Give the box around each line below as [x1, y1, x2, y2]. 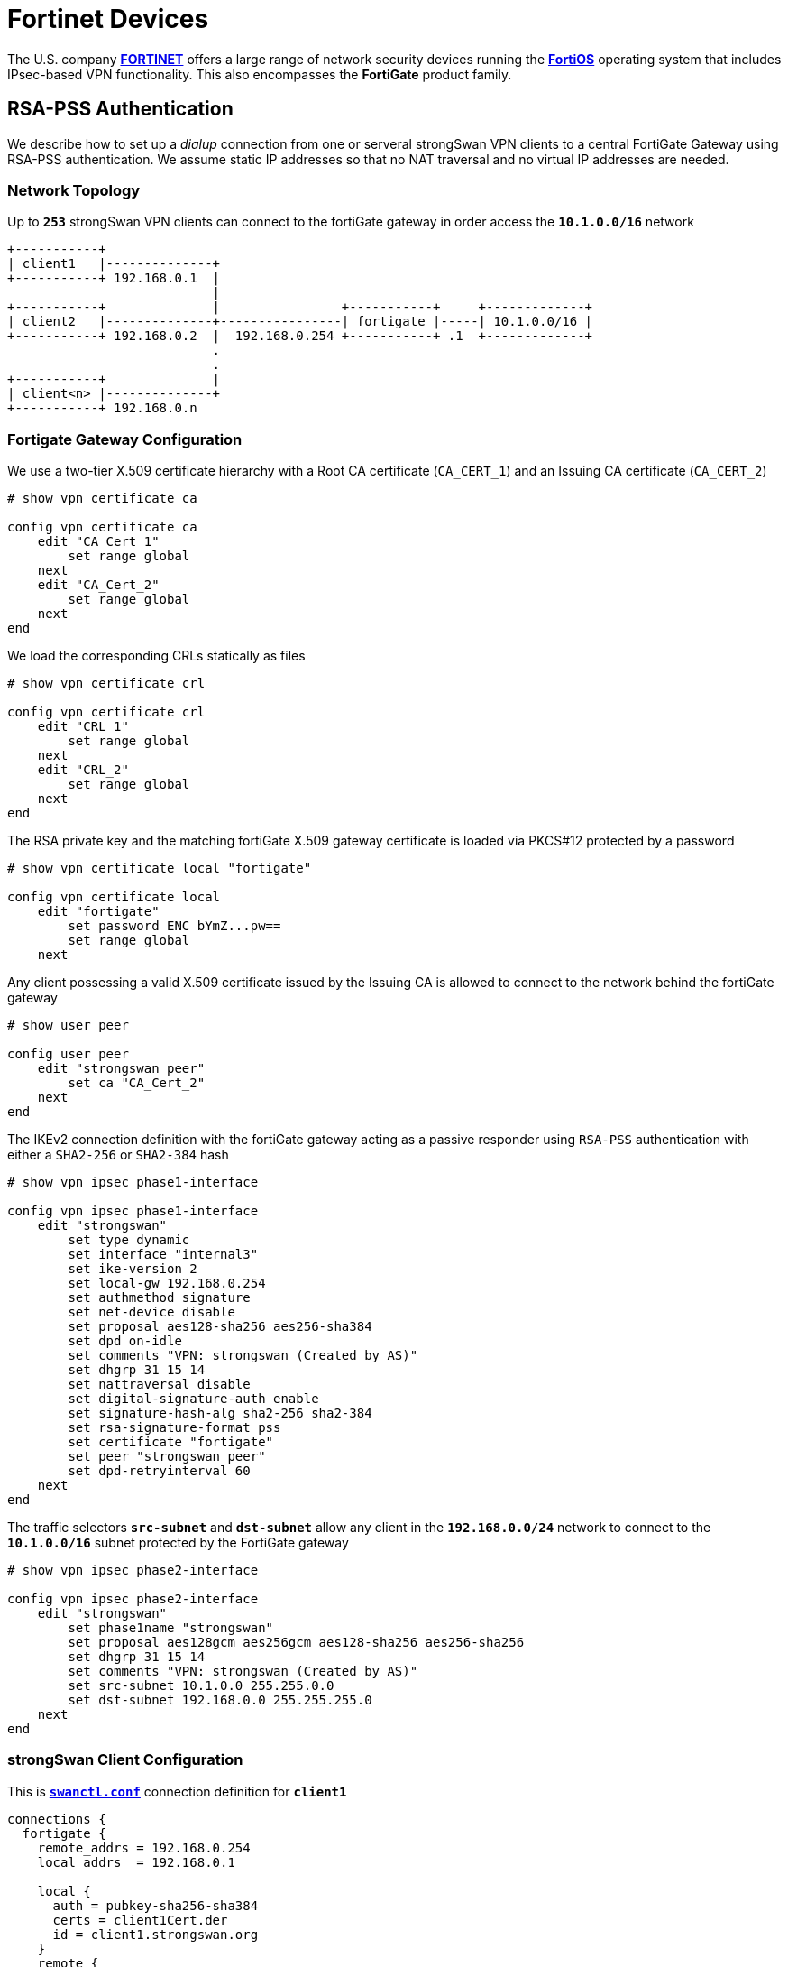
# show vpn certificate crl [7, 676, 206, 691]
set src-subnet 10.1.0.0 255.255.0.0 [68, 1678, 334, 1694]
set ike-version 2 [68, 1261, 197, 1277]
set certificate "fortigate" [68, 1435, 274, 1450]
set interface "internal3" [68, 1247, 259, 1262]
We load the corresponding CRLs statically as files [7, 648, 306, 664]
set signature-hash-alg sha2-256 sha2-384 [68, 1406, 372, 1421]
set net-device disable [68, 1305, 235, 1320]
